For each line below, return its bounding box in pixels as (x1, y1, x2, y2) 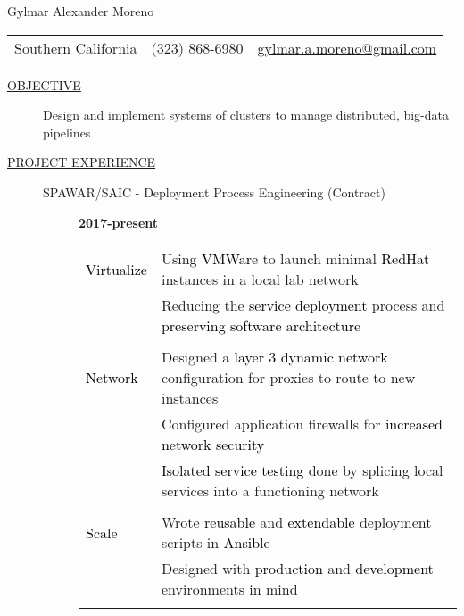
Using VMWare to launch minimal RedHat (161, 248, 430, 270)
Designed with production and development (161, 558, 434, 579)
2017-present (79, 212, 159, 231)
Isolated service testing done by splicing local (161, 460, 443, 481)
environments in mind (161, 579, 298, 600)
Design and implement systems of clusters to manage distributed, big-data (43, 105, 450, 124)
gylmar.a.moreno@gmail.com (257, 37, 437, 58)
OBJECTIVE (7, 75, 81, 94)
